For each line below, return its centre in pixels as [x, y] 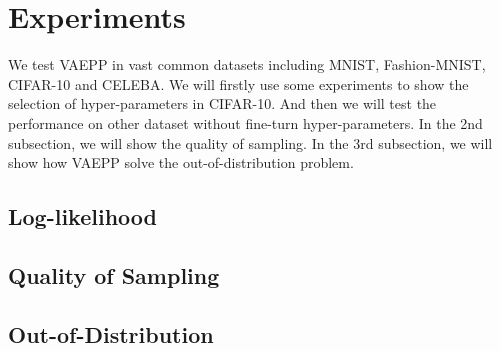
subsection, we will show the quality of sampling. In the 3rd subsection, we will [250, 142]
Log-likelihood [82, 216]
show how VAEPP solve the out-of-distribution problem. [181, 162]
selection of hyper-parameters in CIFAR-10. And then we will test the [222, 103]
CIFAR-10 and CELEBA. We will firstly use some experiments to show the [238, 83]
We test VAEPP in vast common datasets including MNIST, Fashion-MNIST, [247, 64]
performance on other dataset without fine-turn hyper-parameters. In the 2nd [245, 122]
